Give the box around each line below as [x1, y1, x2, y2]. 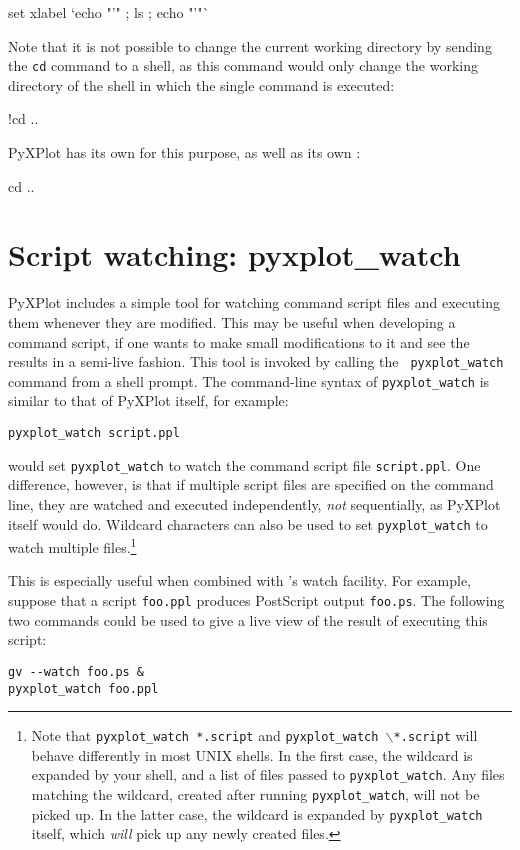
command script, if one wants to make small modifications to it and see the [8, 331, 470, 352]
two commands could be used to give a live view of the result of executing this [8, 609, 488, 630]
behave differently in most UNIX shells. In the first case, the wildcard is [31, 744, 473, 765]
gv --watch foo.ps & [8, 664, 145, 679]
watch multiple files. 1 [8, 534, 137, 557]
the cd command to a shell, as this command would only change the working [8, 55, 478, 76]
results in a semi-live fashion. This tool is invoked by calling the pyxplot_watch [8, 351, 504, 372]
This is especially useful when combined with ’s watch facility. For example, [8, 570, 471, 591]
